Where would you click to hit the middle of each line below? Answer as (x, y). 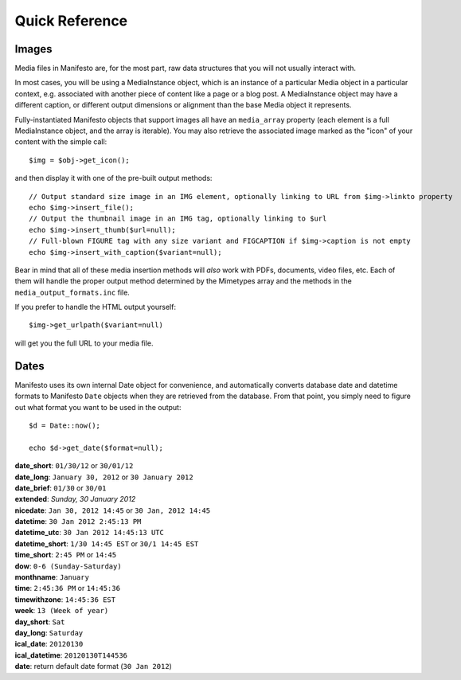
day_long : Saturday (49, 632)
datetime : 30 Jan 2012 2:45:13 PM (78, 522)
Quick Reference (71, 21)
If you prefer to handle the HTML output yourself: (96, 307)
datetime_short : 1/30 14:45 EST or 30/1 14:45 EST (107, 543)
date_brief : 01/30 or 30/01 (61, 488)
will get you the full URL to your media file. (84, 343)
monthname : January (52, 577)
